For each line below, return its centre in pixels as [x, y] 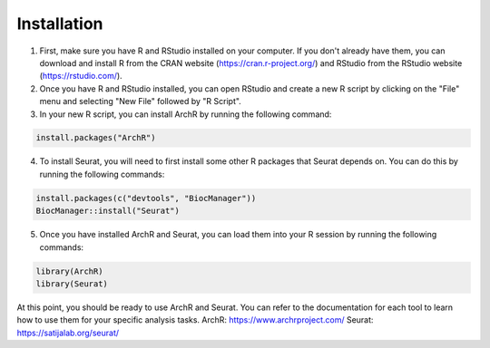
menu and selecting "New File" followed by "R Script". [141, 101]
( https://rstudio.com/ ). [81, 76]
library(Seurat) [72, 284]
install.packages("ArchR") [96, 138]
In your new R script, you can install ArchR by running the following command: [186, 114]
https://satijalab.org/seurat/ [68, 333]
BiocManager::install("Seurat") [108, 211]
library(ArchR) [69, 271]
